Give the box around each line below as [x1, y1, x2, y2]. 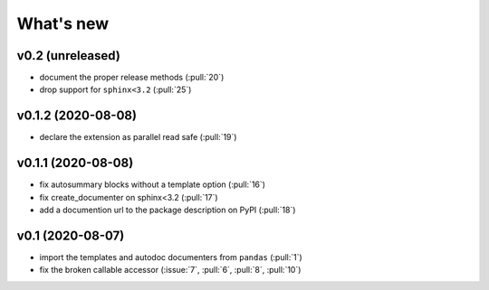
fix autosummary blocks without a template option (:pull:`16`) [39, 179, 266, 190]
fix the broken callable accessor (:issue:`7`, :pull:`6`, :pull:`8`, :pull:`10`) [39, 265, 302, 276]
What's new [16, 14, 110, 33]
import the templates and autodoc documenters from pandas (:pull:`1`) [39, 251, 302, 262]
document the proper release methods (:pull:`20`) [39, 72, 225, 83]
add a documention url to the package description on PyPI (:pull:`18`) [39, 204, 296, 216]
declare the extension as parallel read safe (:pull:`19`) [39, 132, 237, 143]
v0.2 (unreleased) [16, 48, 121, 63]
